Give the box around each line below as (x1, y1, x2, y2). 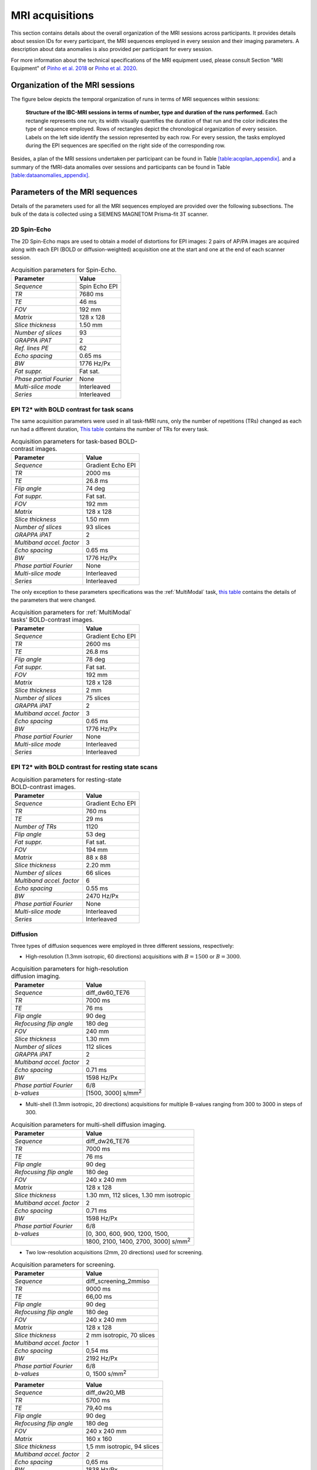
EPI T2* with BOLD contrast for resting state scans (11, 763, 158, 771)
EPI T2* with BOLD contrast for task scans (11, 405, 134, 413)
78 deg (86, 656, 106, 664)
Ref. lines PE (14, 344, 49, 352)
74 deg (86, 485, 106, 493)
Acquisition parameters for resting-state (11, 776, 122, 784)
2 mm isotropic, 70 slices (86, 1331, 155, 1339)
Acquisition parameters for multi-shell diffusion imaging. (11, 1120, 167, 1128)
